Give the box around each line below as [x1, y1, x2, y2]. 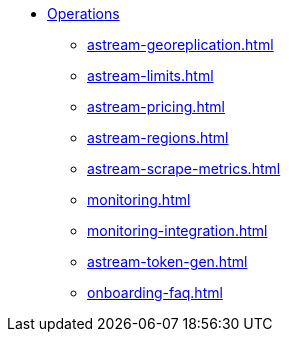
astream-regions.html [87, 129, 229, 146]
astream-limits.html [87, 67, 214, 84]
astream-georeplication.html [87, 36, 274, 53]
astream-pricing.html [87, 98, 225, 115]
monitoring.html [87, 191, 191, 208]
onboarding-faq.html [87, 284, 223, 301]
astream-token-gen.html [87, 253, 248, 270]
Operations [47, 5, 120, 22]
